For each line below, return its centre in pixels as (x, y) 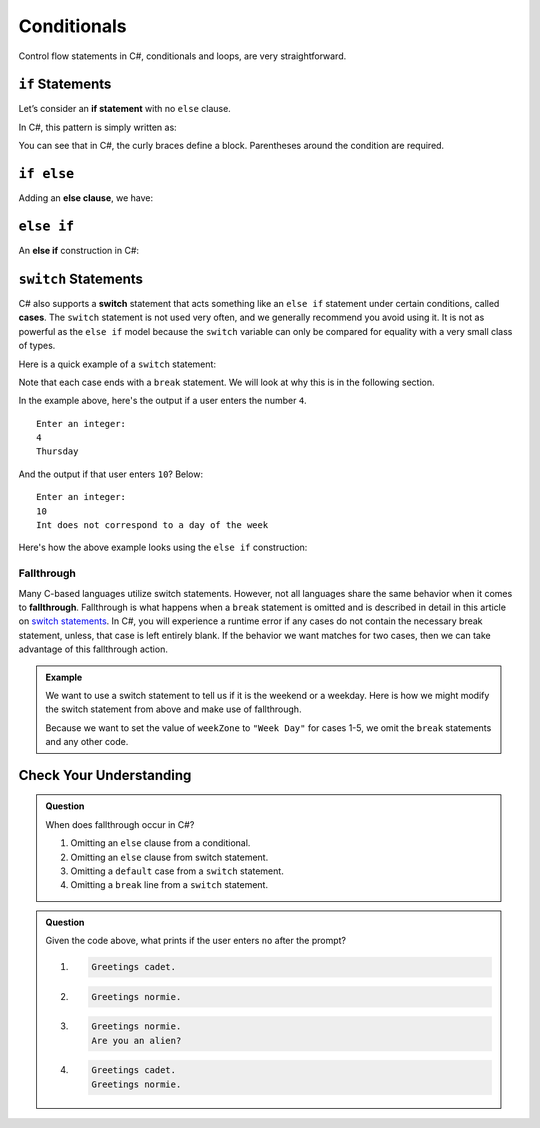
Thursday (57, 451)
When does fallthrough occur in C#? (120, 824)
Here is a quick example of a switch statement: (117, 364)
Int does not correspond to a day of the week (152, 525)
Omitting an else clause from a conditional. (160, 843)
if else (46, 174)
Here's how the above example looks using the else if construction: (163, 547)
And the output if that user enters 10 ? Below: (111, 474)
